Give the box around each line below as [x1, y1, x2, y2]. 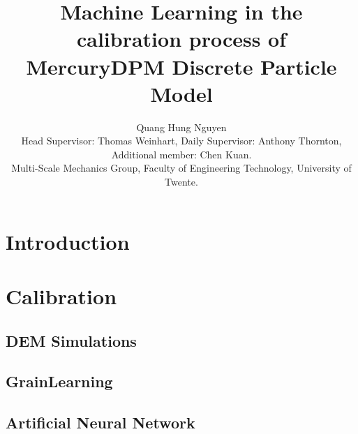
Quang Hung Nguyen [136, 119, 227, 134]
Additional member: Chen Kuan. [111, 147, 252, 161]
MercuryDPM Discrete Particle [26, 52, 337, 80]
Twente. [165, 174, 198, 189]
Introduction [6, 227, 130, 255]
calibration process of [76, 24, 287, 53]
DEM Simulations [6, 329, 137, 351]
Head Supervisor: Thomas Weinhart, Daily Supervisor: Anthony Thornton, [21, 133, 342, 148]
